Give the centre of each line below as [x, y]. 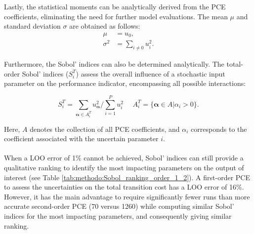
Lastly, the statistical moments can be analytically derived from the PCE [115, 6]
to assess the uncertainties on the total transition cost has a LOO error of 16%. [124, 187]
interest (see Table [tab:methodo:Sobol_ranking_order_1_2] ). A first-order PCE [127, 177]
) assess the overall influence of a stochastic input [150, 73]
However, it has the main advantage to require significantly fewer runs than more [127, 196]
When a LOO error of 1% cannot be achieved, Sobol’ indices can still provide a [124, 158]
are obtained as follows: [105, 26]
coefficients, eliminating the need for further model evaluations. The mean [116, 16]
